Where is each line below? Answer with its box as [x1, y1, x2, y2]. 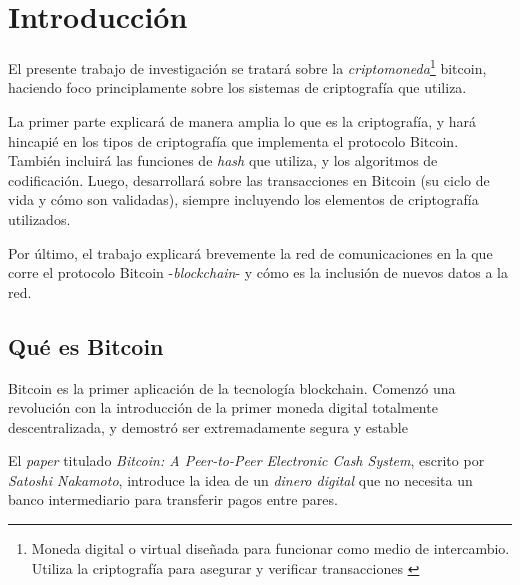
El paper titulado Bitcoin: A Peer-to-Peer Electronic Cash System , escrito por [8, 450, 485, 471]
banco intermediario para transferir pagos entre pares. [8, 489, 338, 510]
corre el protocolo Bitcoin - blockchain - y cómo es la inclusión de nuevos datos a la [8, 262, 508, 283]
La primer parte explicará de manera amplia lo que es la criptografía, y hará [8, 110, 477, 131]
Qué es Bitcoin [8, 330, 164, 361]
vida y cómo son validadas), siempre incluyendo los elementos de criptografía [8, 189, 479, 210]
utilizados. [8, 208, 71, 229]
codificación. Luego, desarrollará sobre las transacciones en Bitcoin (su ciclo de [8, 169, 490, 190]
